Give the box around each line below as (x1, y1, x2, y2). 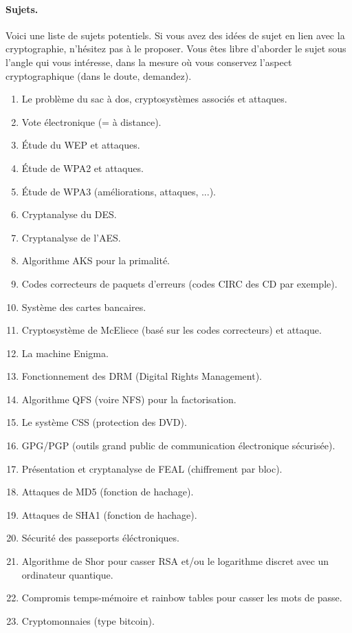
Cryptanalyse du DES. (21, 207, 117, 222)
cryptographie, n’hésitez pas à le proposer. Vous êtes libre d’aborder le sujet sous (5, 41, 346, 56)
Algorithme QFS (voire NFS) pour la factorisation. (21, 391, 236, 406)
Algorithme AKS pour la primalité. (21, 253, 170, 268)
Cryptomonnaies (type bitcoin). (21, 613, 155, 627)
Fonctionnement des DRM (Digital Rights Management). (21, 369, 262, 383)
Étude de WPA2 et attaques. (21, 160, 144, 175)
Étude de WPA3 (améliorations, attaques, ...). (21, 184, 216, 198)
